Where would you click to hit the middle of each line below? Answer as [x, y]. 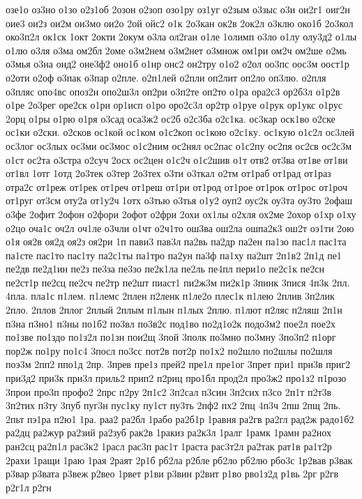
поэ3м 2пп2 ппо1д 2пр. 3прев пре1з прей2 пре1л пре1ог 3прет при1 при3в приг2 [178, 364]
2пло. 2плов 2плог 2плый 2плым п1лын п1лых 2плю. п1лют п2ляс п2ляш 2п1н [174, 310]
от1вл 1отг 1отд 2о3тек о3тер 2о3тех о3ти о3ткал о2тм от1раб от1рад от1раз [168, 173]
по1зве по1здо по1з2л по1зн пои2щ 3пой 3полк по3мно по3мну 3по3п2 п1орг [171, 337]
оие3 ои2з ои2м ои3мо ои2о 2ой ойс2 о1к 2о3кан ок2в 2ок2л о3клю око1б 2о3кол [180, 23]
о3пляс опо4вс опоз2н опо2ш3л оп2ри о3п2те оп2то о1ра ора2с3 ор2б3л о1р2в [173, 91]
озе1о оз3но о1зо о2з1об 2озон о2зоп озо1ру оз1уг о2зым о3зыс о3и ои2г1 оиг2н [178, 9]
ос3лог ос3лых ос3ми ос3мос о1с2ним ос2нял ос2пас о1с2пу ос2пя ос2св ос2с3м [179, 145]
